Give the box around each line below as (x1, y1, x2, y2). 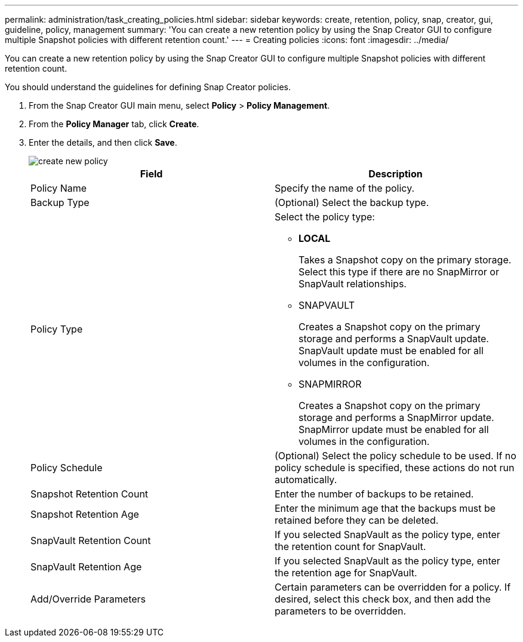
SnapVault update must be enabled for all (299, 345, 484, 357)
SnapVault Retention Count (30, 535, 151, 546)
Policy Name (30, 182, 87, 194)
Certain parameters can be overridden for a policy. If (275, 581, 511, 593)
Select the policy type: (275, 211, 375, 223)
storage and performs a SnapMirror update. (299, 411, 494, 423)
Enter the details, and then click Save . (29, 137, 177, 148)
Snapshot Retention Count (30, 488, 149, 500)
